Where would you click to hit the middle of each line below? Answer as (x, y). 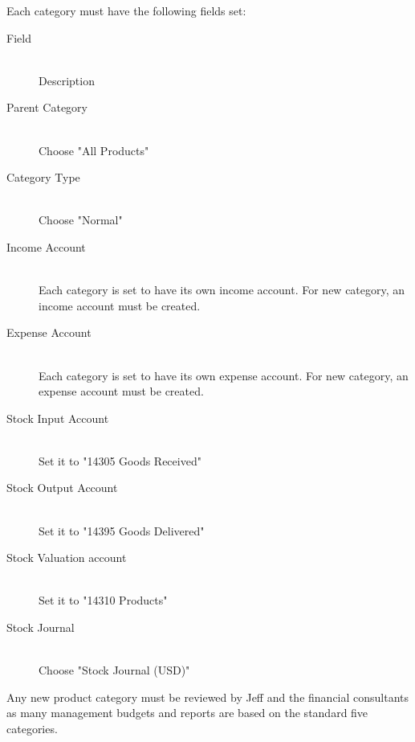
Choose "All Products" (94, 150)
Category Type (43, 177)
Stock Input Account (58, 418)
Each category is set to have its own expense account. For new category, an (224, 375)
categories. (32, 728)
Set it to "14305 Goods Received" (120, 460)
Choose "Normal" (81, 220)
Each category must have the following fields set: (126, 10)
